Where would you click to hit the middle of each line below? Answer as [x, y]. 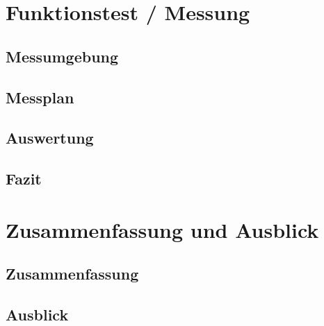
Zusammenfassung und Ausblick [162, 229]
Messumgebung [62, 56]
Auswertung [50, 138]
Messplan [40, 97]
